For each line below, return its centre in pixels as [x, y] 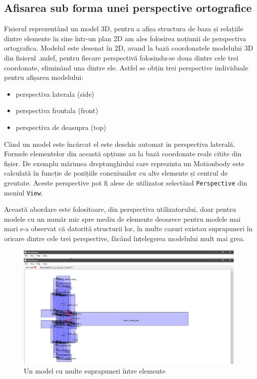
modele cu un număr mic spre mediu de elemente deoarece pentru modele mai [122, 219]
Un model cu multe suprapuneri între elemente [95, 371]
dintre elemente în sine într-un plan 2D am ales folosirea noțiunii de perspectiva [125, 38]
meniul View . [24, 192]
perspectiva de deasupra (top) [61, 127]
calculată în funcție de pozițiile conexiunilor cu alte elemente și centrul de [116, 173]
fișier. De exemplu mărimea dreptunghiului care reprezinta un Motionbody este [124, 163]
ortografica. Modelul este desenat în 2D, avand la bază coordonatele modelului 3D [129, 48]
